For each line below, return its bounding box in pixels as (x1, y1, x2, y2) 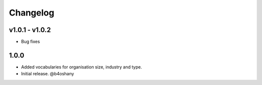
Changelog (9, 7, 54, 18)
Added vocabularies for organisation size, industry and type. (21, 64, 142, 70)
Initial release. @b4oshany (21, 71, 74, 77)
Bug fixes (21, 39, 40, 45)
